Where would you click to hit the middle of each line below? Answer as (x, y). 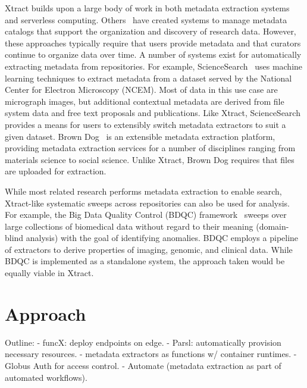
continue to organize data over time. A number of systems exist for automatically (153, 54)
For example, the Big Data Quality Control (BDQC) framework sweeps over (146, 215)
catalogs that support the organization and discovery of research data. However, (151, 31)
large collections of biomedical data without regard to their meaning (129, 226)
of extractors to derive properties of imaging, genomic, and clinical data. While (149, 249)
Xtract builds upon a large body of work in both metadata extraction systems (147, 8)
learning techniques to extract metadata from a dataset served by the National (148, 78)
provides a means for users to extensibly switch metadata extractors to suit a (145, 124)
